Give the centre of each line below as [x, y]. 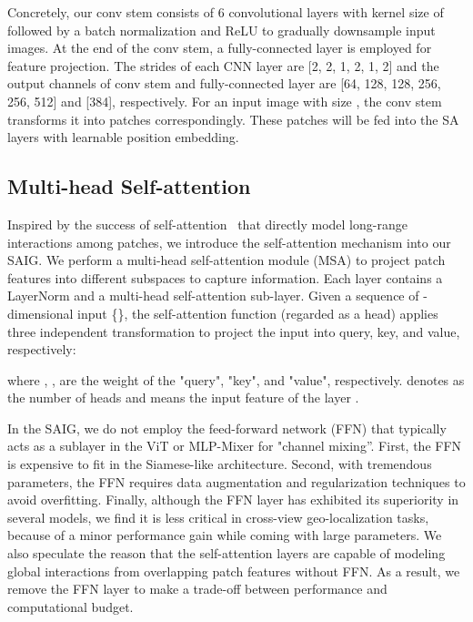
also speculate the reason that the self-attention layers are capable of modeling [226, 553]
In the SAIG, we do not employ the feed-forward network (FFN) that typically [227, 428]
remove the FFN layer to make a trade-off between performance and [197, 589]
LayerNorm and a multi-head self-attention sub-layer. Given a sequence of [213, 296]
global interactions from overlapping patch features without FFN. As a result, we [234, 571]
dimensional [40, 313]
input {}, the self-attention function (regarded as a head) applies [258, 313]
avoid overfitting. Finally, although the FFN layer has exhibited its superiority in [233, 500]
